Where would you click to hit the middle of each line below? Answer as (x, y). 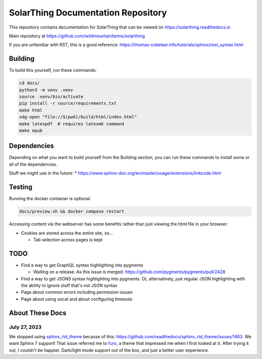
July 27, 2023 (25, 327)
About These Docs (38, 313)
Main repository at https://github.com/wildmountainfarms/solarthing (77, 36)
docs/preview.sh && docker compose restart (72, 211)
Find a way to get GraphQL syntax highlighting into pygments (82, 265)
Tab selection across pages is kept (68, 239)
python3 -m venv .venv (46, 90)
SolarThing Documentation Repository (88, 13)
